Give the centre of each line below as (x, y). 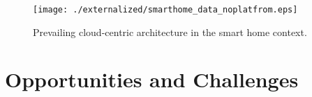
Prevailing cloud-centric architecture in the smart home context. (170, 32)
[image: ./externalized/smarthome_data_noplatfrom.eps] (165, 10)
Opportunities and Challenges (152, 79)
